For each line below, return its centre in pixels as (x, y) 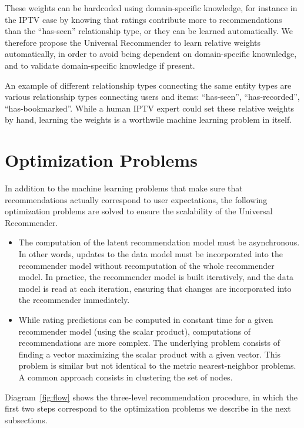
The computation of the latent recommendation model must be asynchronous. (159, 242)
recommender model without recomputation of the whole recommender (146, 265)
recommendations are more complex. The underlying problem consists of (149, 343)
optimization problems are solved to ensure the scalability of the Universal (139, 211)
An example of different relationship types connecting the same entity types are (148, 85)
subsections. (26, 419)
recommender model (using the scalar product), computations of (135, 331)
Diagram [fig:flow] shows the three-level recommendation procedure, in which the (151, 397)
